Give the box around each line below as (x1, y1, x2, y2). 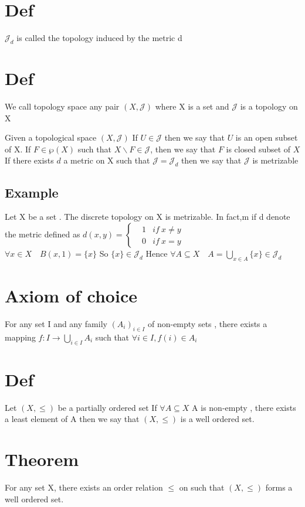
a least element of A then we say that (5, 413, 140, 425)
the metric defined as (5, 228, 80, 240)
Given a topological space (5, 131, 97, 144)
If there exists (5, 154, 54, 166)
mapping (5, 331, 36, 343)
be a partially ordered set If (57, 401, 157, 413)
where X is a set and (155, 100, 229, 113)
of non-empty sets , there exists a (147, 317, 267, 329)
